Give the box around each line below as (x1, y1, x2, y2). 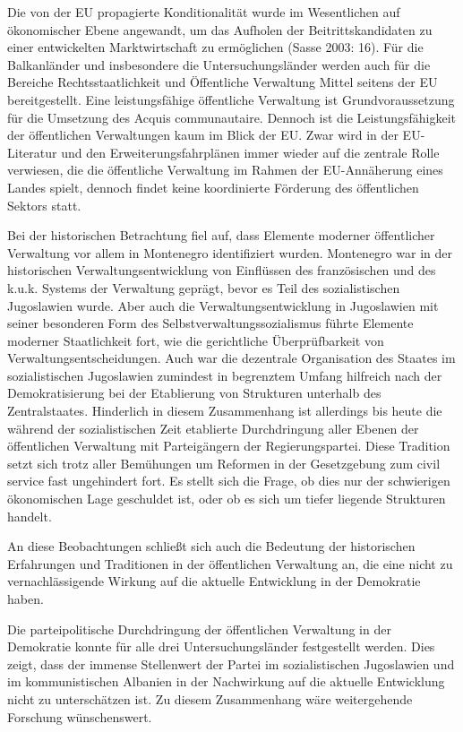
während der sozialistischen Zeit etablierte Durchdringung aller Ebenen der (7, 418, 419, 437)
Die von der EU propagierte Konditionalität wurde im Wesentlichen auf (7, 3, 400, 21)
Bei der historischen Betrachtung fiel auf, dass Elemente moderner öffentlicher (7, 226, 435, 245)
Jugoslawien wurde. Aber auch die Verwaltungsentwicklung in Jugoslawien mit (7, 296, 439, 314)
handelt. (7, 506, 52, 525)
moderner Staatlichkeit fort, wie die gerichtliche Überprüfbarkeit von (7, 331, 384, 349)
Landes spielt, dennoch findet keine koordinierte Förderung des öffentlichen (7, 177, 419, 196)
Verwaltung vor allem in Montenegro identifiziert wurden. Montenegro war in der (7, 243, 452, 262)
